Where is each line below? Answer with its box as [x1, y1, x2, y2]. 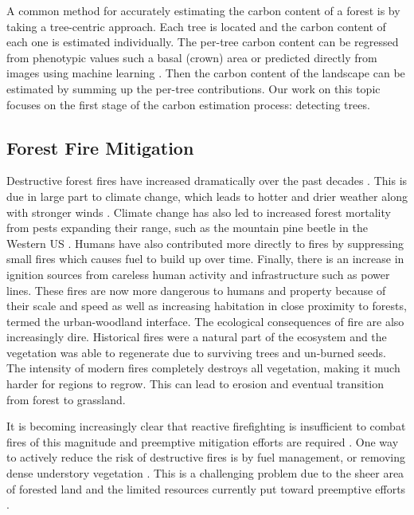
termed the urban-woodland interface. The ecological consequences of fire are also [6, 313, 404, 329]
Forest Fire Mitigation [6, 135, 194, 159]
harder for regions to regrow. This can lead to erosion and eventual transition [6, 375, 384, 392]
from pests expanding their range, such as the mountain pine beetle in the [6, 219, 368, 236]
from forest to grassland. [6, 391, 126, 407]
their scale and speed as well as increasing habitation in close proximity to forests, [6, 297, 407, 314]
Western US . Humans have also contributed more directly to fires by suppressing [6, 234, 404, 251]
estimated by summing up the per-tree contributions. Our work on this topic [6, 80, 381, 96]
